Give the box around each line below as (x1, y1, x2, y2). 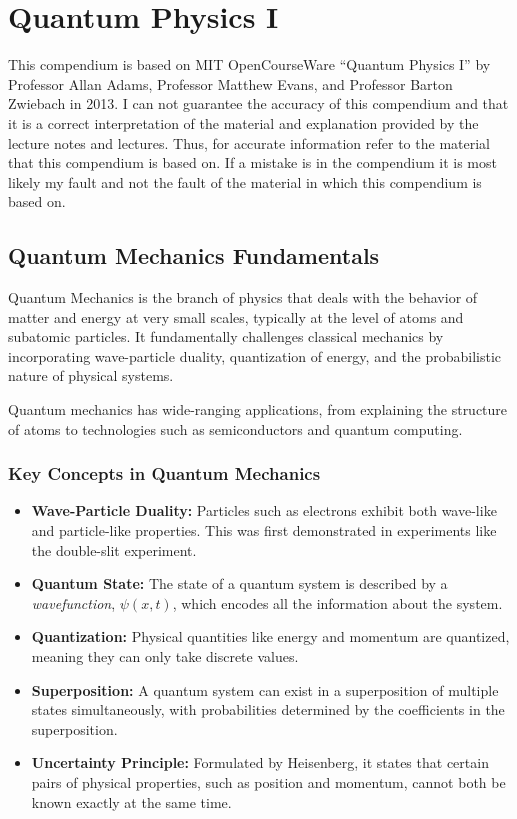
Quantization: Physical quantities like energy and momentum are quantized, (31, 626, 510, 647)
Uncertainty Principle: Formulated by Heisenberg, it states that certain (31, 752, 489, 773)
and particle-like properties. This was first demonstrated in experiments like (31, 520, 497, 541)
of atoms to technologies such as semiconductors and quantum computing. (8, 418, 463, 439)
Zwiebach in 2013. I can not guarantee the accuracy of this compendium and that (8, 93, 509, 114)
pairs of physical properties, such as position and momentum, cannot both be (31, 771, 506, 792)
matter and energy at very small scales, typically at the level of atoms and (8, 306, 464, 327)
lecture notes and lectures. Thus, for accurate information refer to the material (8, 132, 490, 153)
